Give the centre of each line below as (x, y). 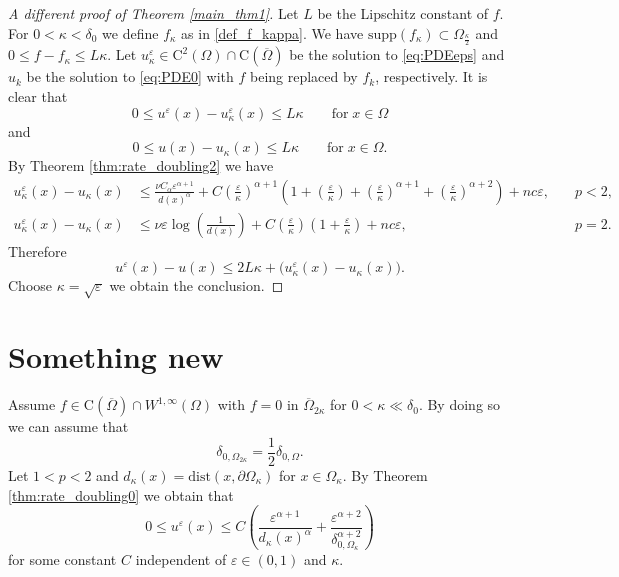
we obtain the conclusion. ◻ (196, 285)
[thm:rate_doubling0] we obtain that (121, 494)
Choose (30, 285)
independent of (181, 559)
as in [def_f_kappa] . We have (272, 32)
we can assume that (68, 426)
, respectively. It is (431, 76)
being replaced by (303, 76)
